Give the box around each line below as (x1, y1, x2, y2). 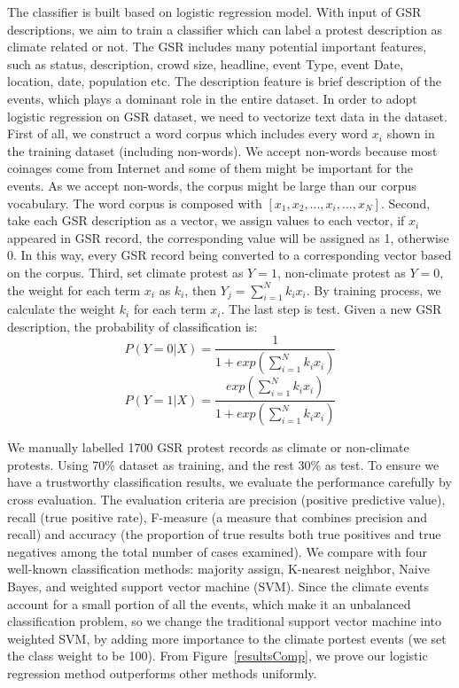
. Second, (380, 193, 431, 212)
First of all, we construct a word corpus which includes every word (7, 124, 369, 143)
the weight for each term (7, 280, 141, 299)
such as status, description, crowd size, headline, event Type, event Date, (7, 54, 404, 73)
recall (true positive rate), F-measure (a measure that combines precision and (7, 507, 428, 526)
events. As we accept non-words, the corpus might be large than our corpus (7, 176, 416, 194)
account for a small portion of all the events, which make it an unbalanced (7, 594, 411, 613)
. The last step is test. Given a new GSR (221, 300, 442, 318)
